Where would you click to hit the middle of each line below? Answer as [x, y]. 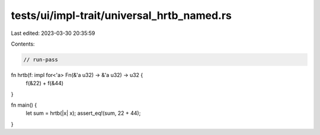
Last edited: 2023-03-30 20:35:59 [53, 33]
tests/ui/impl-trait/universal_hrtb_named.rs [121, 15]
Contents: [23, 44]
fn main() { [24, 105]
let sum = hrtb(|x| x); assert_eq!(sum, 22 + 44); [83, 113]
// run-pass [41, 60]
